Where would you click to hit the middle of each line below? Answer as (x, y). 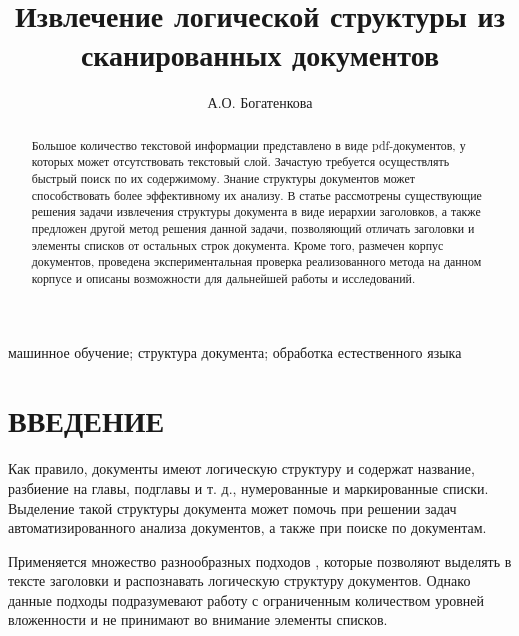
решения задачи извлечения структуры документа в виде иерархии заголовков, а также (256, 211)
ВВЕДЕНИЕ (86, 420)
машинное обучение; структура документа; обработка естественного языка (235, 351)
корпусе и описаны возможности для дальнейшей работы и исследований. (223, 277)
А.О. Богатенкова (260, 102)
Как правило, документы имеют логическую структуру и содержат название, (241, 468)
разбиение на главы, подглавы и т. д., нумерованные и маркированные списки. (248, 487)
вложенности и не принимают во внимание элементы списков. (198, 619)
